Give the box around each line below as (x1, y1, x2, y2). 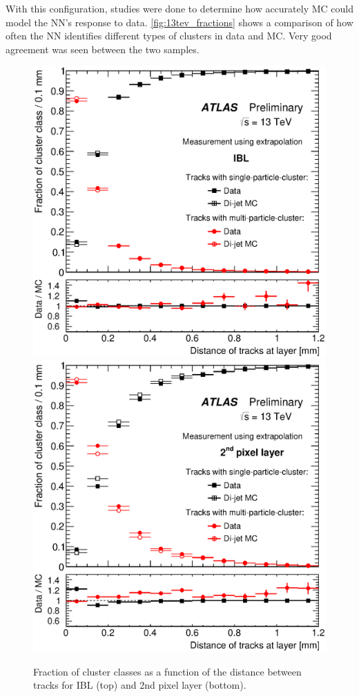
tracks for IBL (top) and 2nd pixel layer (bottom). (33, 678, 246, 692)
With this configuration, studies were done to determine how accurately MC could (6, 1, 354, 15)
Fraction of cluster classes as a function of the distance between (33, 664, 302, 678)
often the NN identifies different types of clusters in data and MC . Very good (6, 28, 332, 43)
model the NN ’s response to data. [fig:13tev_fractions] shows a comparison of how (6, 15, 353, 29)
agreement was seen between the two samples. (6, 41, 200, 56)
